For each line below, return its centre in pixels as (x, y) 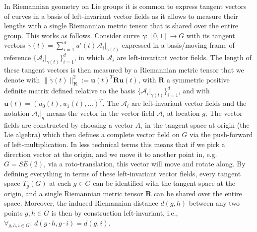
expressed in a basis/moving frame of (178, 45)
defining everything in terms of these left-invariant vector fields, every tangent (123, 173)
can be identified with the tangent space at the (164, 183)
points (13, 212)
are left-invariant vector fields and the (189, 103)
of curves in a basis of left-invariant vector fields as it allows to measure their (121, 16)
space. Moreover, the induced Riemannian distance (81, 203)
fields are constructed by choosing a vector (69, 124)
